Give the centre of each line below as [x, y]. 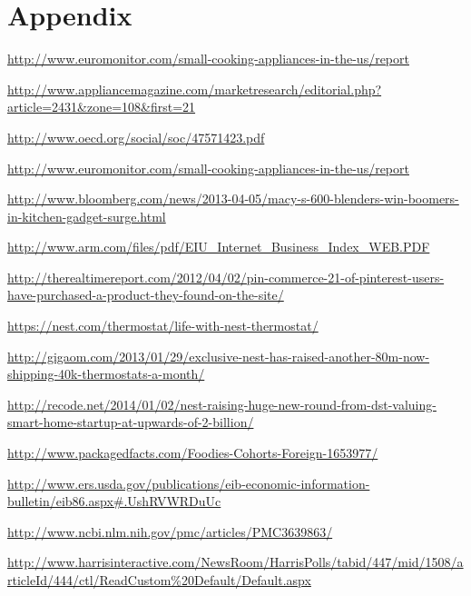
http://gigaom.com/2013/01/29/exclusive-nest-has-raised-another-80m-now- [219, 356]
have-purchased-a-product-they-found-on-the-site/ [146, 295]
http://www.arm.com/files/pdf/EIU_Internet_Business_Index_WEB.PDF [219, 247]
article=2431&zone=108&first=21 [102, 107]
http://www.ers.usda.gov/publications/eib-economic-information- [189, 483]
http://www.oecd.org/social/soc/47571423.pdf [136, 137]
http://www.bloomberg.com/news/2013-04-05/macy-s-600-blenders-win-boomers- [233, 199]
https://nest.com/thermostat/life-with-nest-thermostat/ [163, 326]
